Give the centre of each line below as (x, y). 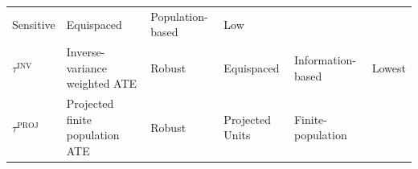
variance (86, 67)
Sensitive (34, 24)
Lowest (389, 67)
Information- (325, 59)
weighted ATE (102, 83)
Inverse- (86, 52)
